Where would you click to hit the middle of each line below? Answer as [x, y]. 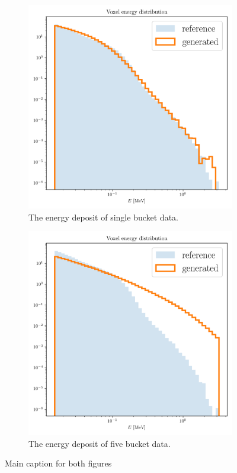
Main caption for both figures [58, 463]
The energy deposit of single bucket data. [103, 217]
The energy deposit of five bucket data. [100, 443]
